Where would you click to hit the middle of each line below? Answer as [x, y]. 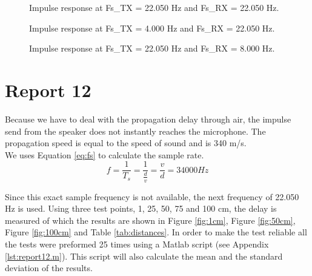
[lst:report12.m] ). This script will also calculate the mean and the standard [144, 256]
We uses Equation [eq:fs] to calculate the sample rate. [105, 154]
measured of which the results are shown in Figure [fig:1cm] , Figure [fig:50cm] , [150, 220]
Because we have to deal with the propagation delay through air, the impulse [148, 119]
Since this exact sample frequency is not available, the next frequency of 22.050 [152, 196]
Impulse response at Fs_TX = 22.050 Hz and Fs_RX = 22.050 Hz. [154, 7]
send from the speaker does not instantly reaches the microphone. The [135, 131]
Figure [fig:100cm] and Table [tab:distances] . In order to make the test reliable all [156, 232]
